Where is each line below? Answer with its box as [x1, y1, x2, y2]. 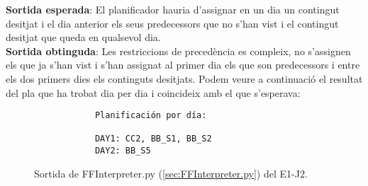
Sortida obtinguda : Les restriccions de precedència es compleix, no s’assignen [6, 43, 351, 58]
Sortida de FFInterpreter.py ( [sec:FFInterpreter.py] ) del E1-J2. [34, 165, 308, 180]
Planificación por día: [94, 110, 207, 121]
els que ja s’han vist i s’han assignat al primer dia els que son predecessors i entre [6, 57, 360, 72]
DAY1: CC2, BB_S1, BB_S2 [94, 134, 212, 144]
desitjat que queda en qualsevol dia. [6, 30, 161, 45]
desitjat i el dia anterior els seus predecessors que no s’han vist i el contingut [6, 16, 339, 30]
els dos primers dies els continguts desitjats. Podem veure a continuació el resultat [6, 71, 363, 86]
